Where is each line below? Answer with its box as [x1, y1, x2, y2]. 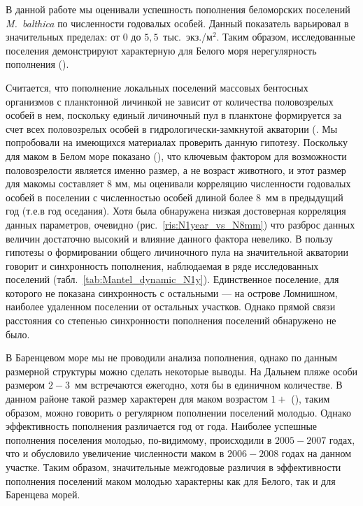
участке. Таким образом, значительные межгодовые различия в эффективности [6, 460, 341, 474]
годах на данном [281, 446, 352, 461]
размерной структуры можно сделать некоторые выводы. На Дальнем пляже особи [6, 363, 358, 378]
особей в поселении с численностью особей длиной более [6, 189, 253, 204]
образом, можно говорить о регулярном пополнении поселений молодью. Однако [6, 405, 352, 419]
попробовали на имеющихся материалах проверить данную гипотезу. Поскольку [6, 135, 348, 150]
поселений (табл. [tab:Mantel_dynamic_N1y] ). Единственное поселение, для [6, 272, 339, 287]
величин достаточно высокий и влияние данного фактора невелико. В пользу [6, 231, 334, 245]
